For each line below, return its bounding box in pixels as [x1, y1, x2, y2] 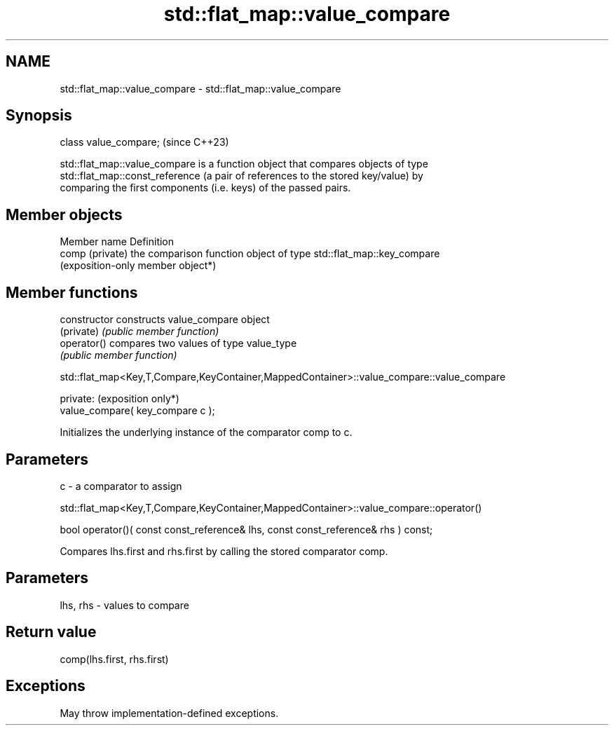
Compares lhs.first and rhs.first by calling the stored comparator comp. [60, 545, 388, 557]
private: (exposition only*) [60, 392, 179, 405]
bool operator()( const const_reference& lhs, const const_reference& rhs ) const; [60, 523, 433, 535]
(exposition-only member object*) [60, 259, 217, 272]
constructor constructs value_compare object [60, 313, 270, 326]
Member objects [6, 205, 123, 224]
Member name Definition [60, 235, 175, 248]
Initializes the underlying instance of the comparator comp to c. [60, 426, 353, 439]
